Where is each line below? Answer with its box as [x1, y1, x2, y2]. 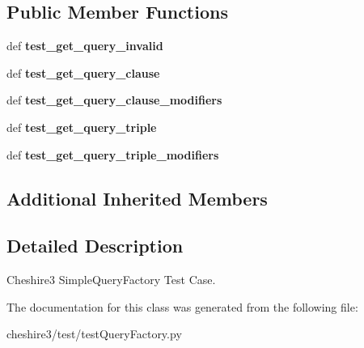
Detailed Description [6, 233, 184, 258]
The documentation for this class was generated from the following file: [6, 298, 358, 315]
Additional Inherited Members [6, 185, 268, 210]
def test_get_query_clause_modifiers [6, 91, 222, 108]
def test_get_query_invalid [6, 37, 163, 54]
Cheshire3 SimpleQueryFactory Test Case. [6, 271, 216, 288]
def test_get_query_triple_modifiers [6, 146, 219, 163]
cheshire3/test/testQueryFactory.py [6, 325, 182, 342]
